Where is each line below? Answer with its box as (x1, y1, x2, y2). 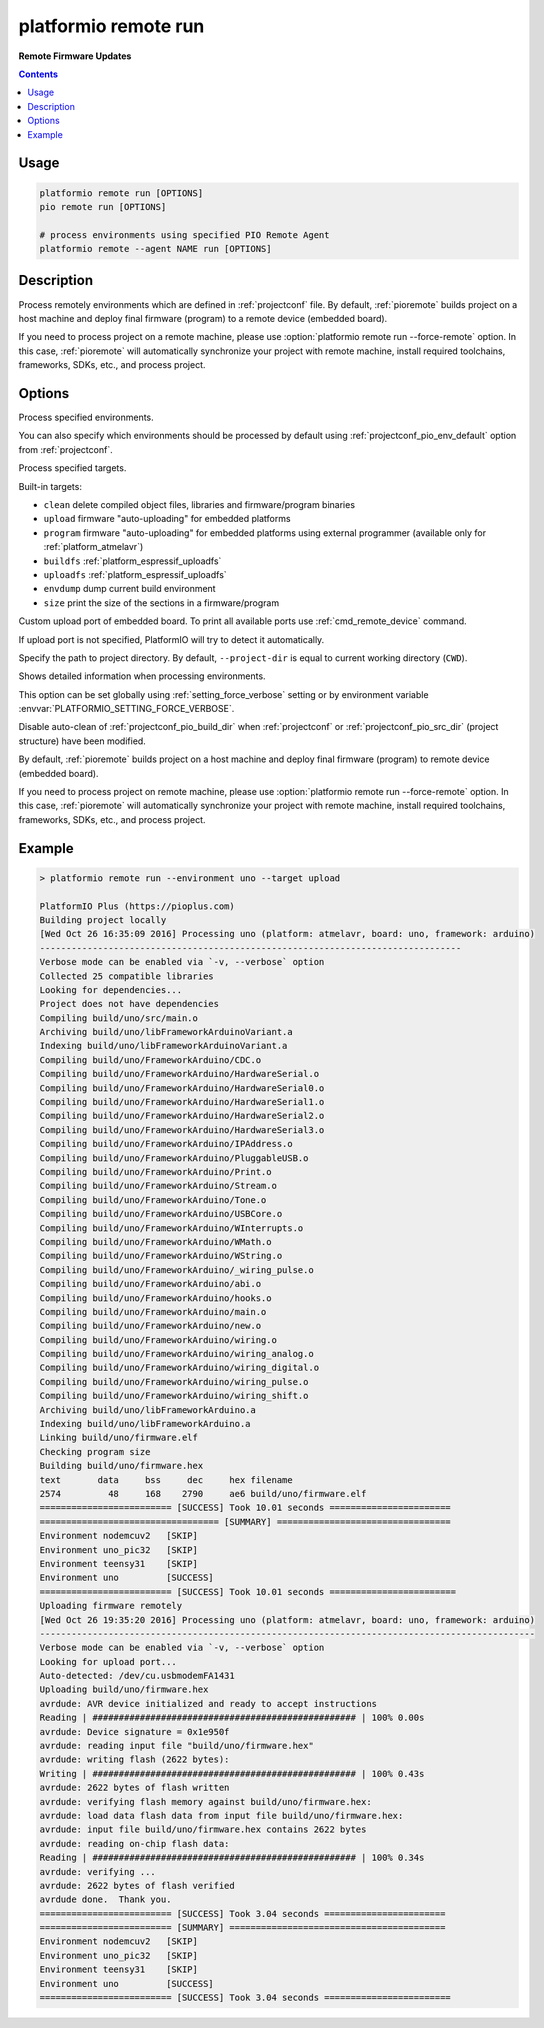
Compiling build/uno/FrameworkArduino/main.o (39, 1306, 267, 1317)
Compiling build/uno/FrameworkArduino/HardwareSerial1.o (39, 1096, 325, 1108)
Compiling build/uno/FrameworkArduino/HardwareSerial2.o (39, 1110, 325, 1122)
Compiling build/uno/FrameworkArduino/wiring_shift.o (39, 1390, 309, 1402)
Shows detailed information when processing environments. (18, 670, 266, 682)
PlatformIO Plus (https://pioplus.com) (39, 900, 235, 912)
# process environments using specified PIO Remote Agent (39, 229, 330, 240)
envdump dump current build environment (43, 583, 216, 595)
